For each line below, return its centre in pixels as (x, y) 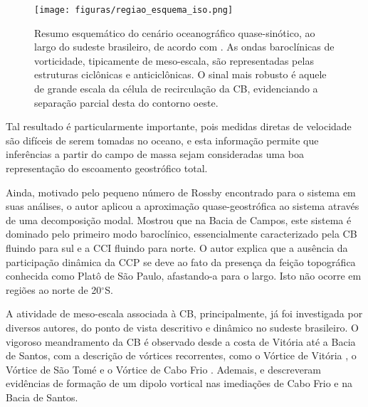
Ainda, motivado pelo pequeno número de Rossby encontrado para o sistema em (181, 192)
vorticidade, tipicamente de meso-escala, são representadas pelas (174, 60)
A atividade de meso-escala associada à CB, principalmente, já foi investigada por (184, 313)
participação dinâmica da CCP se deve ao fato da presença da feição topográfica (181, 261)
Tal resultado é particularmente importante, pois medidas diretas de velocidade (179, 126)
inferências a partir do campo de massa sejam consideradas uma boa (155, 154)
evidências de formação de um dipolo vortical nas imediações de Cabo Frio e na (179, 383)
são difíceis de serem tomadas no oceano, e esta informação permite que (162, 140)
